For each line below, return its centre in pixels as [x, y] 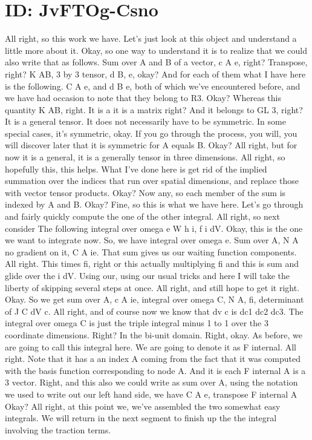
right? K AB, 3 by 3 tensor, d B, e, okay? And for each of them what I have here [155, 74]
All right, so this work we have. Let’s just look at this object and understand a [151, 38]
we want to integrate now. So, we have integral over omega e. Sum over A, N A [152, 240]
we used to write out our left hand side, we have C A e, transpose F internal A [151, 394]
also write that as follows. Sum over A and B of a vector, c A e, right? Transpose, [156, 62]
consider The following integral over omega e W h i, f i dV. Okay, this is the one [154, 228]
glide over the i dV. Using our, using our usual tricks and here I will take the [148, 275]
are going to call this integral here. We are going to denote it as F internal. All [151, 346]
